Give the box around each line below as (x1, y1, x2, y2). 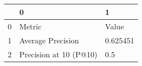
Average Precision (19, 35, 79, 46)
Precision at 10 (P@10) (19, 49, 98, 60)
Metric (19, 21, 42, 32)
